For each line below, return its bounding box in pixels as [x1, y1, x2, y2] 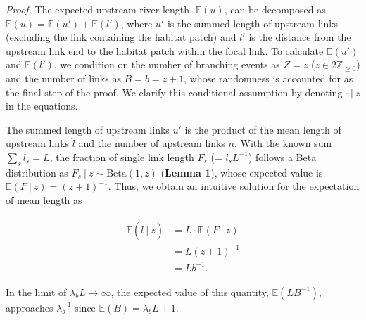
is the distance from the [248, 30, 351, 44]
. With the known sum [234, 136, 332, 151]
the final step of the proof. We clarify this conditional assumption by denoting [6, 84, 343, 99]
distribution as [6, 165, 68, 179]
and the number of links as [6, 70, 121, 85]
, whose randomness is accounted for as [184, 70, 353, 85]
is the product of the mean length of [184, 122, 341, 136]
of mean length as [6, 192, 82, 207]
